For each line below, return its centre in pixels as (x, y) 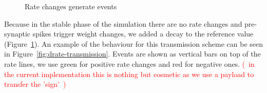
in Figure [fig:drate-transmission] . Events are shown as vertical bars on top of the (132, 54)
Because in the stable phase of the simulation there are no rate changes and (123, 23)
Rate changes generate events (71, 6)
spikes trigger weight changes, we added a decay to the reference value (143, 34)
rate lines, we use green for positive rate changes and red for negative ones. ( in (129, 63)
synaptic (17, 34)
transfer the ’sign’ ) (35, 84)
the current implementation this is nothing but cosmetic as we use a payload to (129, 74)
